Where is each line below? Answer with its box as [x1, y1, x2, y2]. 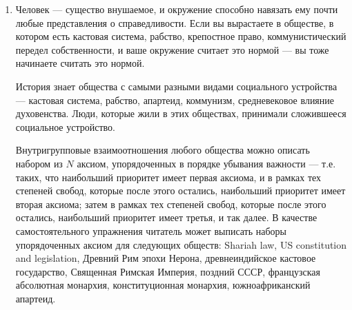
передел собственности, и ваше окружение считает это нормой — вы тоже [15, 42, 329, 56]
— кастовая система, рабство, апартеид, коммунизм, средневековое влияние [15, 92, 335, 107]
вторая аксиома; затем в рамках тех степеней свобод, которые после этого [15, 196, 326, 211]
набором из [15, 156, 63, 170]
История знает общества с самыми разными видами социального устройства [15, 79, 338, 93]
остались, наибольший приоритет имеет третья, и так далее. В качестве [15, 210, 317, 225]
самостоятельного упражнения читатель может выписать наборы [15, 223, 287, 238]
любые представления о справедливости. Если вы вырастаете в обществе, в [15, 15, 334, 30]
